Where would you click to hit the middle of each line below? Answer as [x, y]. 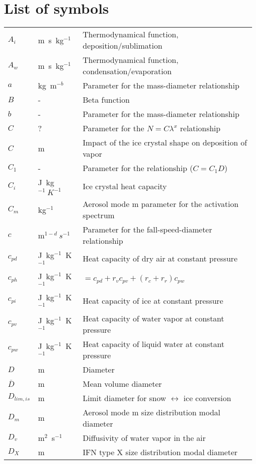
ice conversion [207, 398]
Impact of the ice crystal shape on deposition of [165, 143]
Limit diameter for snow [125, 398]
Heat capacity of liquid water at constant [154, 344]
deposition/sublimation [123, 46]
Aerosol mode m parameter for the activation [161, 204]
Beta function [106, 100]
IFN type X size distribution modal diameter [160, 452]
